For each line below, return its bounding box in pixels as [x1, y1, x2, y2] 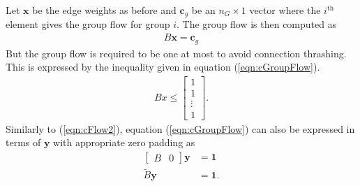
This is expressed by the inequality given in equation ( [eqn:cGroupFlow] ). [6, 59, 320, 74]
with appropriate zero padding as [53, 135, 195, 150]
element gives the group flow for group [6, 17, 170, 31]
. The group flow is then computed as [176, 17, 337, 31]
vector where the [249, 3, 321, 17]
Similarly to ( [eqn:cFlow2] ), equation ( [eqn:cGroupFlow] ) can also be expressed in [6, 121, 355, 136]
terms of [6, 135, 41, 150]
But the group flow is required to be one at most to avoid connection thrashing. [6, 45, 347, 60]
